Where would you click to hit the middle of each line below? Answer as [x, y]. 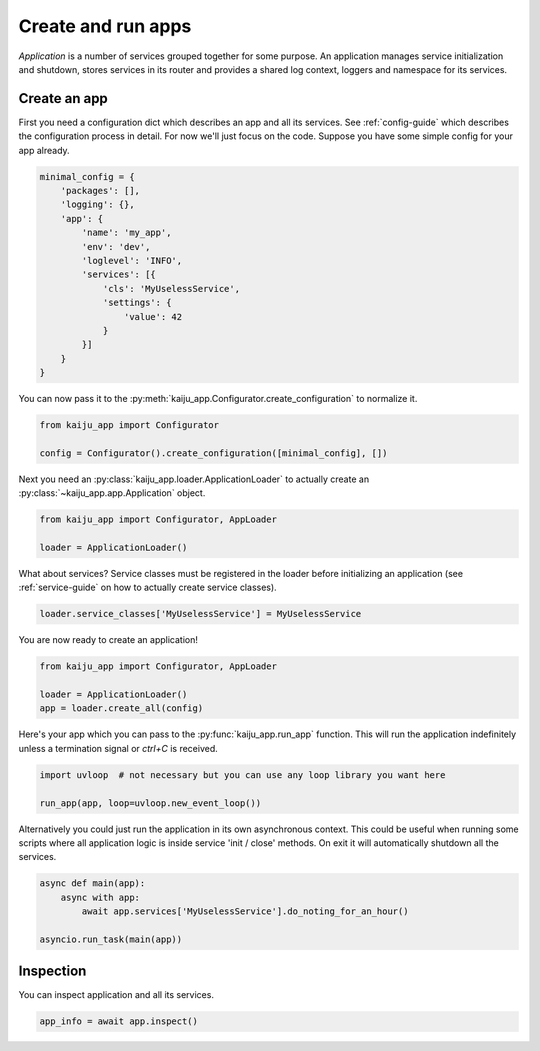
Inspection [52, 971]
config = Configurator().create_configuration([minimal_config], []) [213, 453]
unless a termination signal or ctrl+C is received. [118, 748]
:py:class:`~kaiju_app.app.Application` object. [112, 493]
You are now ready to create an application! [108, 640]
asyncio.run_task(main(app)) [111, 939]
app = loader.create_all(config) [121, 708]
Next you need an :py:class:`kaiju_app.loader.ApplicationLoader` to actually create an [194, 479]
